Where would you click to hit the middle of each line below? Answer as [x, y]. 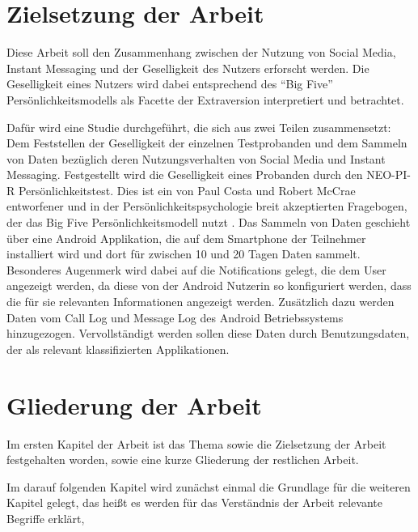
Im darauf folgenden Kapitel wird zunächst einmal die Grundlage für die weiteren [209, 486]
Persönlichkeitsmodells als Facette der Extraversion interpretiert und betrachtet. [205, 99]
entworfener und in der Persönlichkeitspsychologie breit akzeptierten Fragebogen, [207, 206]
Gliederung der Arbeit [134, 404]
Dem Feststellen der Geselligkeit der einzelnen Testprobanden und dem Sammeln [207, 143]
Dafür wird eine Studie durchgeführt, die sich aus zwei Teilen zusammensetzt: [199, 127]
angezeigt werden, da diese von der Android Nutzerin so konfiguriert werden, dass [209, 285]
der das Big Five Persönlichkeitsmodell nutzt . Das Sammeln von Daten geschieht [209, 222]
